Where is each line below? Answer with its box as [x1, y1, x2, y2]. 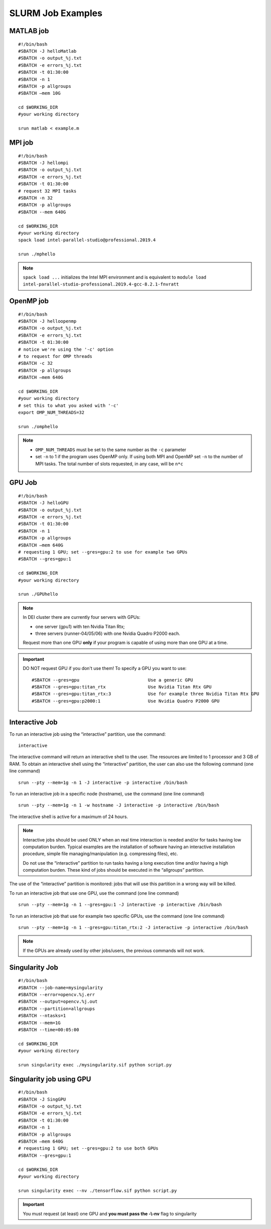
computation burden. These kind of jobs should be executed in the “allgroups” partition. [23, 867, 204, 873]
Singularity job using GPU [9, 1074, 91, 1083]
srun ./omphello [18, 424, 58, 429]
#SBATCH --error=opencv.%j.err [18, 992, 95, 997]
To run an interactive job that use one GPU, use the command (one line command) [9, 890, 179, 896]
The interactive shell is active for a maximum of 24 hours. [9, 813, 128, 820]
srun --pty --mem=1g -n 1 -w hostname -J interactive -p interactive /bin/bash [18, 802, 219, 808]
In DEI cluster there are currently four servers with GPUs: [23, 614, 141, 620]
